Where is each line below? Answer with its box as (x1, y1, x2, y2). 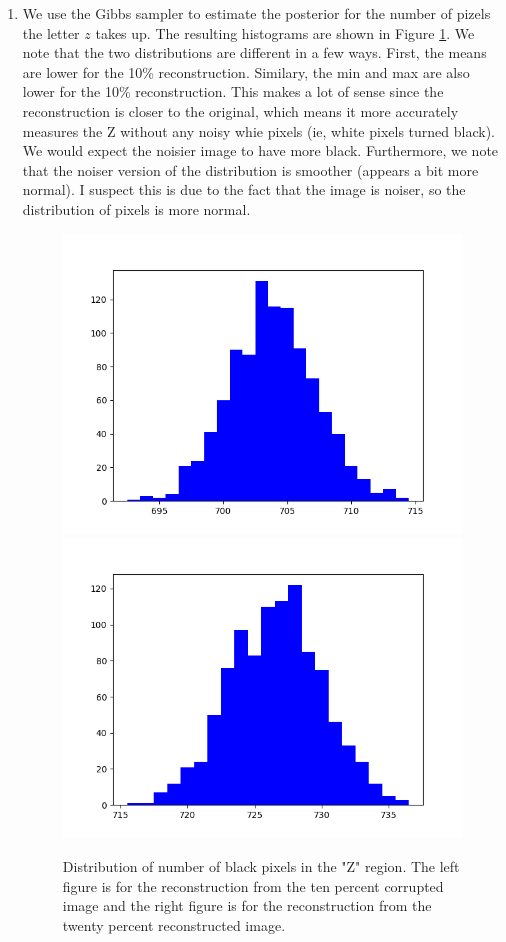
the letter (22, 22, 80, 43)
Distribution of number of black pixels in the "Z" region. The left (62, 856, 460, 876)
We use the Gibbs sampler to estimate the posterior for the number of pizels (22, 3, 491, 23)
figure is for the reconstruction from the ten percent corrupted (62, 875, 444, 896)
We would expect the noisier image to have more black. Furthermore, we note (22, 140, 499, 161)
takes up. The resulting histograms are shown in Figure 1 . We (95, 22, 475, 43)
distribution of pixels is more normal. (22, 198, 251, 219)
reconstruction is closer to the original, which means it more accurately (22, 100, 459, 121)
